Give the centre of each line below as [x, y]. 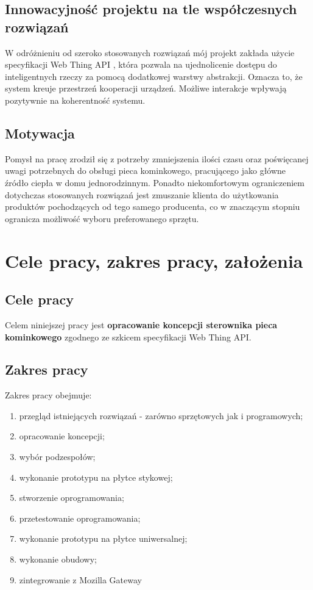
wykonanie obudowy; [58, 559]
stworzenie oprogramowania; [72, 498]
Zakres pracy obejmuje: [48, 395]
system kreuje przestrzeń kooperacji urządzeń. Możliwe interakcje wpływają [146, 88]
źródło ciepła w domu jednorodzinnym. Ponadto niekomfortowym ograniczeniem [155, 182]
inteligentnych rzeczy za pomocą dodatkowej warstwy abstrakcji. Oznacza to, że [154, 76]
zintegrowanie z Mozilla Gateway [80, 579]
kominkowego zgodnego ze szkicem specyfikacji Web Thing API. [128, 336]
